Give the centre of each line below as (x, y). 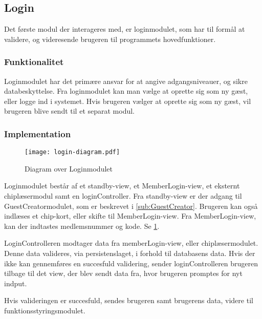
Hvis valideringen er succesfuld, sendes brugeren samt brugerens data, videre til (129, 300)
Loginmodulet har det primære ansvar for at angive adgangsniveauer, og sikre (126, 81)
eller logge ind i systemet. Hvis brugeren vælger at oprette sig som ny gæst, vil (128, 101)
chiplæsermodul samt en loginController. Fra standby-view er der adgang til (123, 196)
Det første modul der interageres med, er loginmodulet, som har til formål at (125, 29)
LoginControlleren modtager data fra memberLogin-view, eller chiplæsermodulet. (131, 243)
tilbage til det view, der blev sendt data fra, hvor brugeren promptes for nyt (123, 273)
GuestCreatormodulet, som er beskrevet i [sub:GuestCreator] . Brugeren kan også (131, 206)
